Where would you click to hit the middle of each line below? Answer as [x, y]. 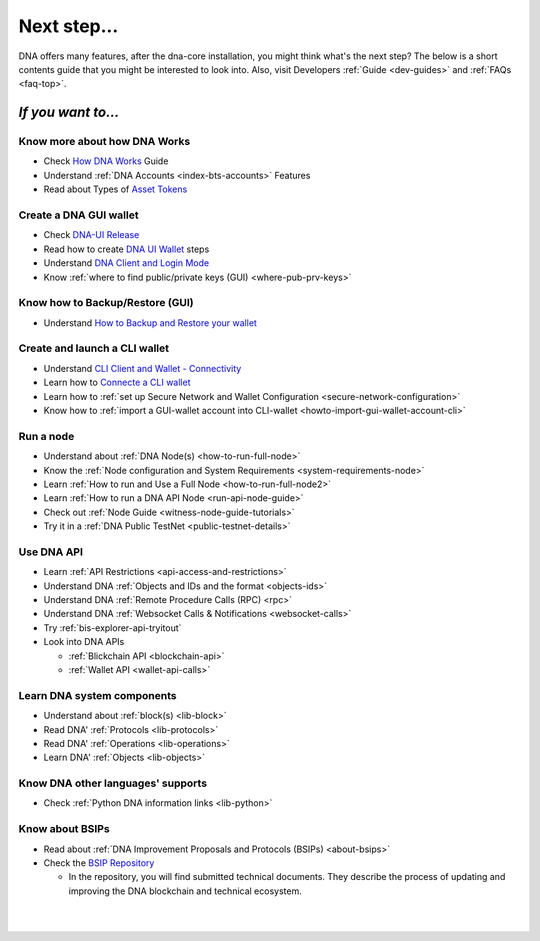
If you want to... [69, 112]
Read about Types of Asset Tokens [115, 189]
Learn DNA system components [97, 695]
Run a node [46, 436]
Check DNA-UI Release [91, 235]
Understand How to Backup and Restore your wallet [150, 322]
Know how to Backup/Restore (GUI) [106, 303]
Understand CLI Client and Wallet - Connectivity [142, 368]
